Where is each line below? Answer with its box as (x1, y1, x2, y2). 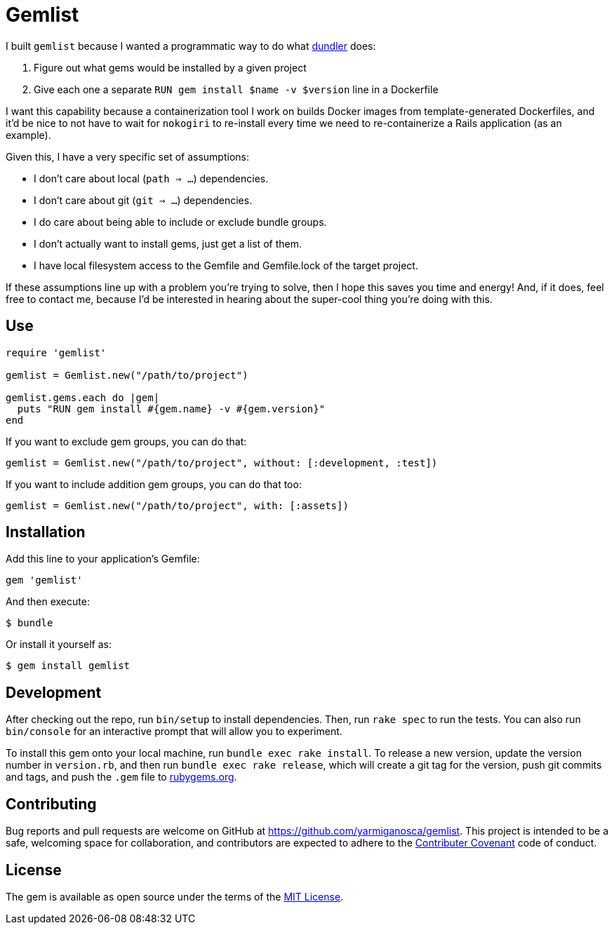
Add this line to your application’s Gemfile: (6, 553, 200, 565)
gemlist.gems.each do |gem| (6, 391, 160, 403)
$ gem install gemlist (6, 660, 131, 672)
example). (6, 128, 51, 141)
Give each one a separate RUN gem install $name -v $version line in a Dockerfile (34, 83, 439, 95)
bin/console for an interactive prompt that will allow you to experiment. (6, 725, 342, 738)
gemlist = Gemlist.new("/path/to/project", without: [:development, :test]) (6, 457, 438, 469)
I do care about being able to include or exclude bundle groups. (34, 215, 327, 228)
